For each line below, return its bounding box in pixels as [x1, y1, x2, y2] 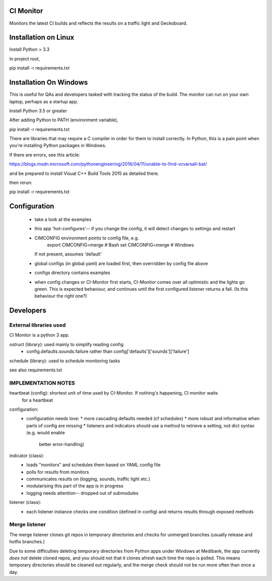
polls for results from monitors [26, 469, 89, 475]
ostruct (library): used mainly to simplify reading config [9, 341, 123, 347]
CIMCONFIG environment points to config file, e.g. [34, 235, 139, 241]
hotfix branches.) [9, 539, 45, 545]
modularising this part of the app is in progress [26, 483, 123, 489]
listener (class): [9, 499, 41, 505]
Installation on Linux [9, 33, 75, 42]
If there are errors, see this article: [9, 152, 80, 158]
